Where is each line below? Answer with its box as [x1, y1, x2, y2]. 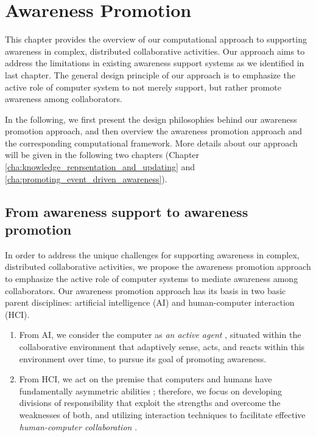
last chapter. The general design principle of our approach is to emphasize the [5, 68, 295, 81]
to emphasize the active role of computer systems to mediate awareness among [5, 272, 298, 285]
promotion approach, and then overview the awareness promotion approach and [5, 125, 303, 137]
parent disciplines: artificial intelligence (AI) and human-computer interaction [5, 296, 295, 309]
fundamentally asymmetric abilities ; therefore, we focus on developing [19, 384, 283, 397]
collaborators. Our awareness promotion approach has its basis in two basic [5, 284, 286, 297]
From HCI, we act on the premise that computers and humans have [19, 373, 272, 385]
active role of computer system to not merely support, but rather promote [5, 80, 281, 93]
